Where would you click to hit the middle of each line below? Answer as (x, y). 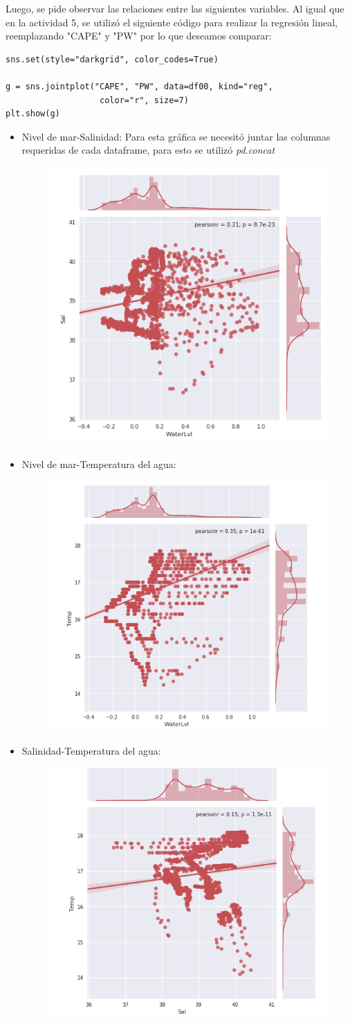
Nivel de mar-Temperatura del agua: (99, 463)
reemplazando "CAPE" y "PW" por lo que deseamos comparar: (139, 36)
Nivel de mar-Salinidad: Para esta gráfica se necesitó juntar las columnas (176, 136)
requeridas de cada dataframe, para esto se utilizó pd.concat (148, 150)
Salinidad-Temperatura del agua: (91, 750)
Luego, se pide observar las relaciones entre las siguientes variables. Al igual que (175, 8)
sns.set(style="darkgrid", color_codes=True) (112, 59)
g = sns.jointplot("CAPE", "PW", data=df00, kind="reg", (139, 86)
